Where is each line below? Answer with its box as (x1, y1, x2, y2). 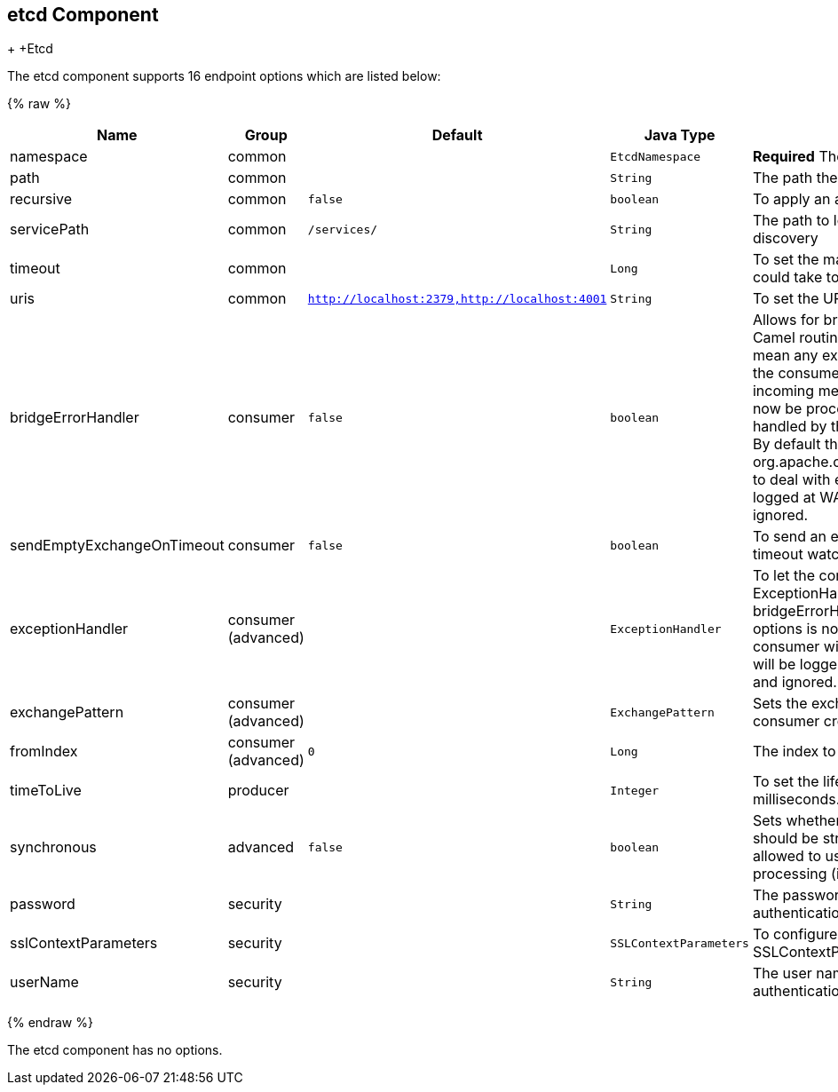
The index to (752, 742, 836, 761)
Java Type (644, 126, 715, 145)
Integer (610, 783, 660, 797)
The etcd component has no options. (7, 1042, 223, 1058)
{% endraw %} (7, 1015, 93, 1031)
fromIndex (10, 742, 78, 761)
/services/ (307, 222, 378, 236)
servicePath (10, 220, 90, 239)
